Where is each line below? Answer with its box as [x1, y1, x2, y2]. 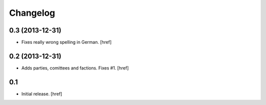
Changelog [9, 7, 55, 18]
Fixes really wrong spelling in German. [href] [21, 39, 112, 45]
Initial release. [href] [21, 91, 63, 97]
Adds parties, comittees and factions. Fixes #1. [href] [21, 65, 129, 71]
